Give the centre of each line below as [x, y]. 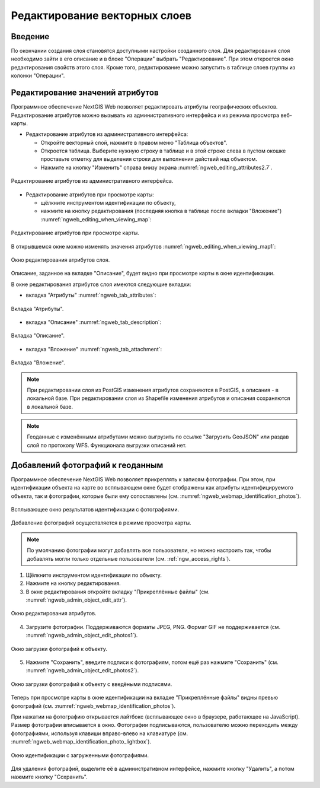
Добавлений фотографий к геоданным [87, 465]
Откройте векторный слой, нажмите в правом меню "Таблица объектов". [134, 142]
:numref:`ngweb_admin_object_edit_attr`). [76, 600]
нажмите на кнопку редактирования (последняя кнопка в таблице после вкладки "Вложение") [161, 211]
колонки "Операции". [38, 76]
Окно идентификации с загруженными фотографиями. [80, 755]
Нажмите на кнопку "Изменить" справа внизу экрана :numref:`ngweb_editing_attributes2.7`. [156, 167]
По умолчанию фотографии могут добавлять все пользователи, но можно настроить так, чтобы [149, 550]
